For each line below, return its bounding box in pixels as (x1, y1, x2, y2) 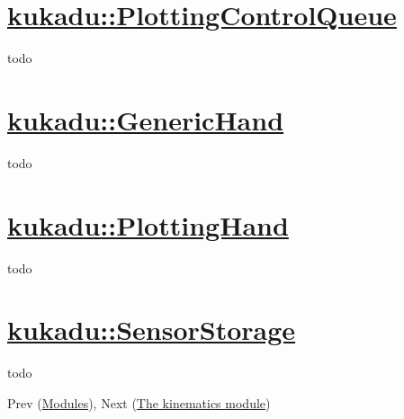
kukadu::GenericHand (7, 101, 284, 138)
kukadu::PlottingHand (7, 206, 289, 243)
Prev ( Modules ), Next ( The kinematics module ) (7, 393, 271, 412)
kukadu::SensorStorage (7, 311, 296, 348)
